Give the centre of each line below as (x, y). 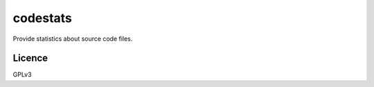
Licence (30, 58)
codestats (43, 18)
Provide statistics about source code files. (73, 39)
